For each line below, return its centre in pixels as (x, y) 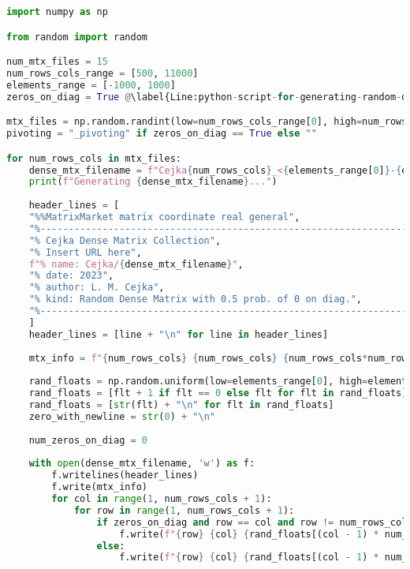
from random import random (77, 37)
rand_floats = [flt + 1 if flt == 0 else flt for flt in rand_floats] (218, 393)
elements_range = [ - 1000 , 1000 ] (91, 85)
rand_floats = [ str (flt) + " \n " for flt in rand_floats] (181, 405)
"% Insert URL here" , (85, 252)
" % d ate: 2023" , (71, 276)
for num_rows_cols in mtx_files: (94, 158)
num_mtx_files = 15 (57, 62)
